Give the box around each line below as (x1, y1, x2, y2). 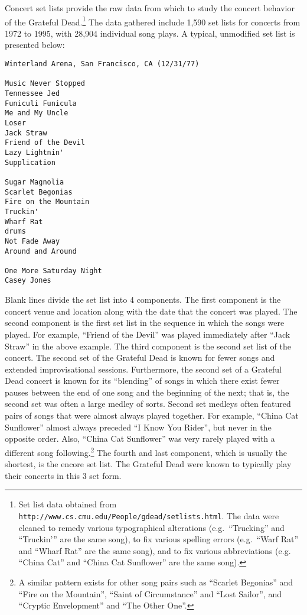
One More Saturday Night (5, 266, 102, 275)
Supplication (5, 158, 55, 167)
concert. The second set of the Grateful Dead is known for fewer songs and (5, 351, 275, 364)
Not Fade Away (5, 237, 60, 245)
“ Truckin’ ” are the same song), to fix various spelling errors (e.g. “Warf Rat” (18, 533, 299, 545)
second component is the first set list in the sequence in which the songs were (5, 316, 285, 329)
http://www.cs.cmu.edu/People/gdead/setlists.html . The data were (18, 509, 279, 522)
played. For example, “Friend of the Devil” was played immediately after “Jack (5, 328, 290, 340)
